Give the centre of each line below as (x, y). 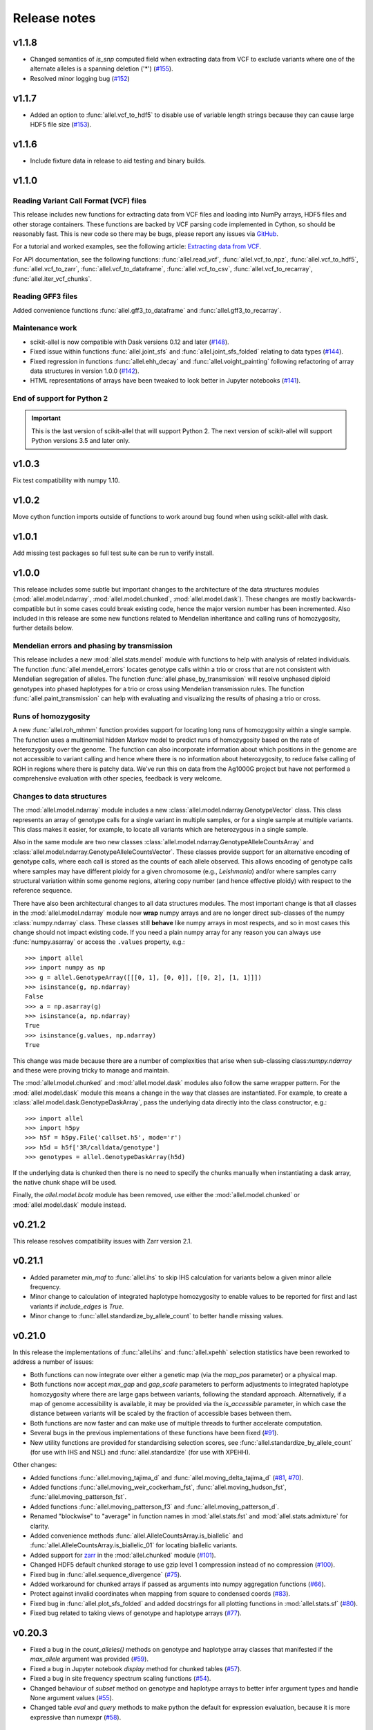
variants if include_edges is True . (77, 1306)
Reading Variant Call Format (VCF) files (80, 201)
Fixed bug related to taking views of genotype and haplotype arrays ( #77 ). (136, 1613)
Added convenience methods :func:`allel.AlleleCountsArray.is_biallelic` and (136, 1536)
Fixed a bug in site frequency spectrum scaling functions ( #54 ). (121, 1679)
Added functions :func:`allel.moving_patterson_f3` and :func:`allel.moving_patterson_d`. (154, 1506)
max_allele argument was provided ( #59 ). (89, 1659)
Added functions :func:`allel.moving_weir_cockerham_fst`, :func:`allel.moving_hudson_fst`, (158, 1487)
